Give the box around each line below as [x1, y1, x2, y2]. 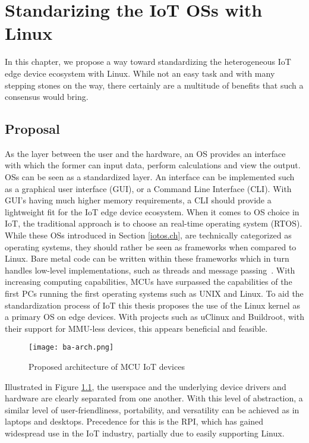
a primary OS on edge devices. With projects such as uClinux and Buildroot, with [5, 310, 304, 323]
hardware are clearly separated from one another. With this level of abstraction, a [5, 392, 303, 404]
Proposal [5, 120, 60, 138]
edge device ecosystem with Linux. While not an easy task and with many [5, 67, 275, 79]
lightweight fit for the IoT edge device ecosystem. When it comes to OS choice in [5, 205, 299, 218]
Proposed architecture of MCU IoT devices [29, 360, 185, 373]
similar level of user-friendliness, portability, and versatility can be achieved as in [5, 403, 299, 416]
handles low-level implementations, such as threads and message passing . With [5, 263, 295, 276]
